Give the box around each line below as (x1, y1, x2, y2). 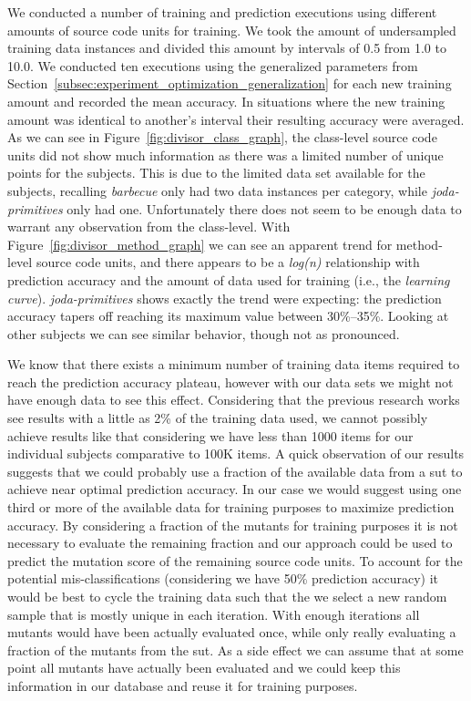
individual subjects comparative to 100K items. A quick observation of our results (7, 444, 465, 463)
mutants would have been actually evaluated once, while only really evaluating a (7, 623, 456, 642)
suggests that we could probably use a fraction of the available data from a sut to (7, 461, 463, 480)
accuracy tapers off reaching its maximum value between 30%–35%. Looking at (7, 306, 449, 325)
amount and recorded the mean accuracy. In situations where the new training (7, 91, 445, 110)
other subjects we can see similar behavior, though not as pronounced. (7, 324, 400, 343)
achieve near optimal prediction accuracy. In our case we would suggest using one (7, 479, 462, 499)
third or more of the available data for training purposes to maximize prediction (7, 498, 455, 517)
